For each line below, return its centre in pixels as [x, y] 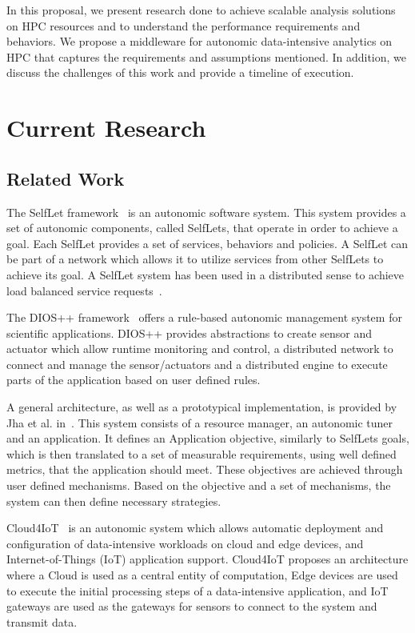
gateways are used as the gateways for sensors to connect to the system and [192, 606]
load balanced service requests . [84, 290]
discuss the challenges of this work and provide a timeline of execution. [180, 72]
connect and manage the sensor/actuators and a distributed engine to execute [197, 364]
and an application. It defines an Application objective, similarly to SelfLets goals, [208, 438]
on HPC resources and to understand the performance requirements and [184, 25]
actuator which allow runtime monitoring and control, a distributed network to [200, 349]
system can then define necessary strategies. [114, 501]
